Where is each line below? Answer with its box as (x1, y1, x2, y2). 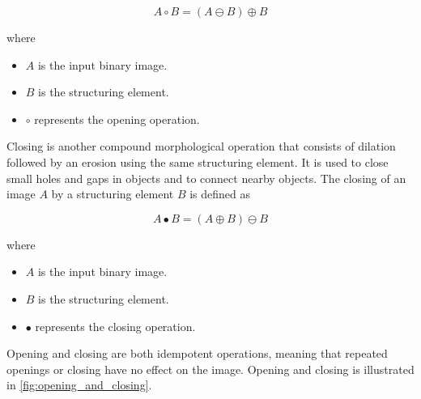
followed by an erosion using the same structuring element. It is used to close (6, 153, 389, 170)
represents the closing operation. (35, 317, 196, 334)
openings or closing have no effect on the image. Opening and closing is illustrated (6, 360, 415, 377)
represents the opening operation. (34, 110, 200, 127)
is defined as (189, 185, 251, 202)
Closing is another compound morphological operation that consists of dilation (6, 138, 396, 155)
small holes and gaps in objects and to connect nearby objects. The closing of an (6, 169, 406, 186)
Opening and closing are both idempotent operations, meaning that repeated (6, 345, 388, 362)
